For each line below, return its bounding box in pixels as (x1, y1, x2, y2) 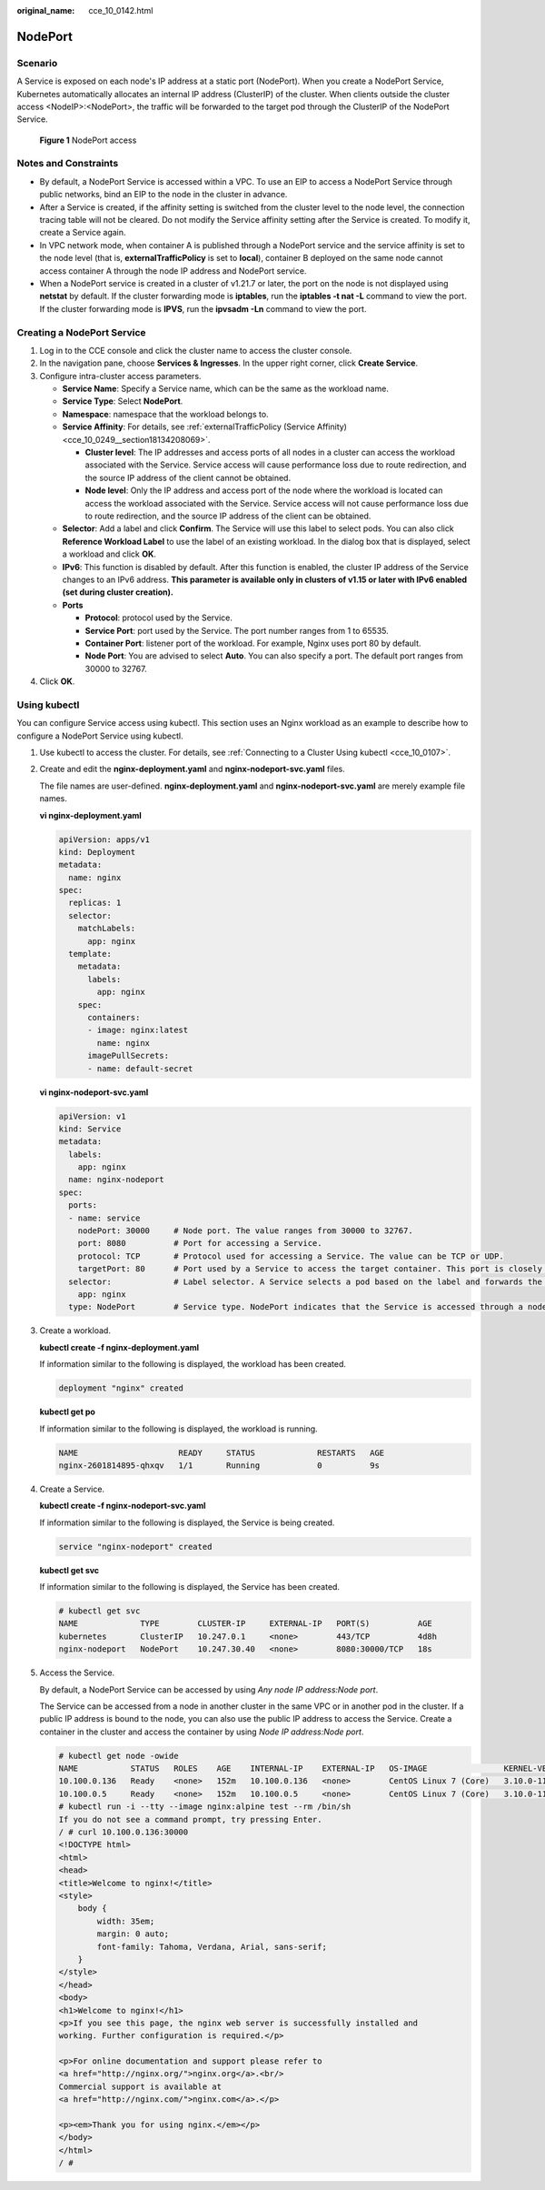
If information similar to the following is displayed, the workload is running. (39, 1423, 318, 1434)
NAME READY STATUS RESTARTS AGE (58, 1447, 385, 1458)
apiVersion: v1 (58, 1110, 126, 1121)
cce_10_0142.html (88, 5, 154, 15)
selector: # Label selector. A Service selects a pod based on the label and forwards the (68, 1276, 542, 1287)
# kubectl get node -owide (58, 1751, 179, 1761)
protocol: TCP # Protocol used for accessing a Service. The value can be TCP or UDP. (77, 1251, 504, 1261)
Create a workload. (39, 1325, 111, 1336)
